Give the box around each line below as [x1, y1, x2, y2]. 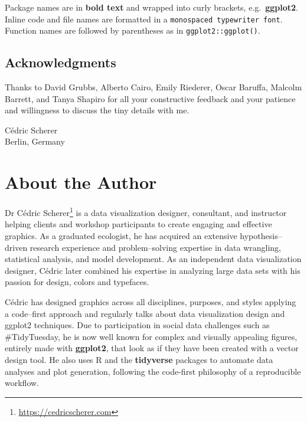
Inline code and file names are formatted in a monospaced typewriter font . [5, 12, 283, 25]
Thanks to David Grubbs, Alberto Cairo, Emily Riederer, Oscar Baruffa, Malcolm [5, 81, 302, 93]
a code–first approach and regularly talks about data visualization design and [5, 307, 285, 319]
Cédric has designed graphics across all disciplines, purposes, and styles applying [5, 296, 296, 308]
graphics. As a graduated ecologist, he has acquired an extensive [5, 230, 237, 242]
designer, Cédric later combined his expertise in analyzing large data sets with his [5, 264, 301, 276]
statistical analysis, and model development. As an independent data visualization [5, 253, 302, 265]
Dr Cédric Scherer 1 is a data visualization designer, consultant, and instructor [5, 205, 287, 218]
